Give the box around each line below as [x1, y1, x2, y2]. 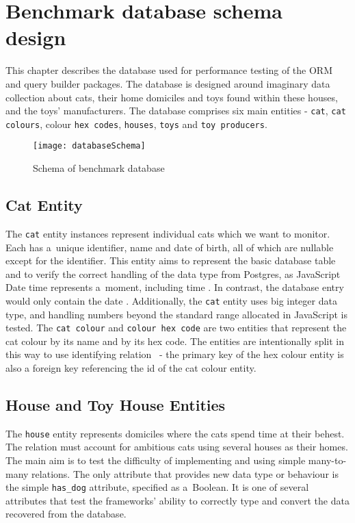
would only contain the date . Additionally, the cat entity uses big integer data [5, 293, 337, 307]
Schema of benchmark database [33, 161, 165, 175]
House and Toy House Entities [5, 394, 226, 415]
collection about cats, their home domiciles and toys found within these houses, [5, 90, 338, 104]
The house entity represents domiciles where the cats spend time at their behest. [5, 426, 345, 440]
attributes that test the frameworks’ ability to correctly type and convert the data [5, 493, 350, 507]
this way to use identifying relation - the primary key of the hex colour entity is [5, 347, 344, 361]
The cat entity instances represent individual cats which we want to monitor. [5, 226, 330, 240]
